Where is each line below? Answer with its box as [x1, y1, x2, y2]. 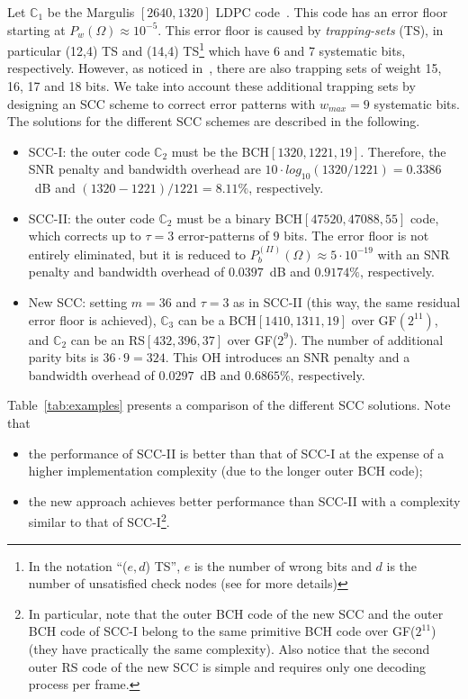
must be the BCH [171, 141, 270, 160]
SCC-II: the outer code [28, 208, 155, 227]
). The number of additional [289, 330, 444, 349]
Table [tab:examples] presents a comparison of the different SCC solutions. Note [7, 395, 451, 414]
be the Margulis [47, 3, 135, 21]
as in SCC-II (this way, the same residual [233, 292, 461, 311]
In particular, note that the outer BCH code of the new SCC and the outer [28, 604, 444, 622]
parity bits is [28, 348, 99, 367]
